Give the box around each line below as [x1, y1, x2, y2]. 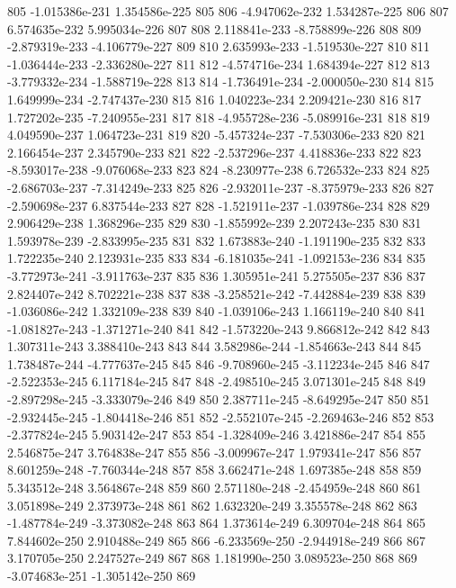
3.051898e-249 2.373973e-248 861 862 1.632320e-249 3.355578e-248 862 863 [7, 495, 417, 514]
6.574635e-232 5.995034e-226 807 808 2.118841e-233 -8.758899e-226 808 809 [7, 19, 422, 38]
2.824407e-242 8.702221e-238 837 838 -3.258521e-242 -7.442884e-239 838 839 [7, 284, 426, 303]
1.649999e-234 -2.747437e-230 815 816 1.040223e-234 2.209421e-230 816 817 [7, 89, 422, 108]
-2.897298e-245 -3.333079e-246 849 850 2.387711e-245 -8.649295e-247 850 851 [7, 390, 430, 409]
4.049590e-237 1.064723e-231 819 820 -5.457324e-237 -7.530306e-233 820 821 [7, 125, 426, 144]
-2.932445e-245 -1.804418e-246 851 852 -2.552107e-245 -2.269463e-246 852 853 [7, 407, 434, 426]
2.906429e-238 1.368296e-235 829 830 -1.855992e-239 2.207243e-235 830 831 [7, 213, 422, 232]
